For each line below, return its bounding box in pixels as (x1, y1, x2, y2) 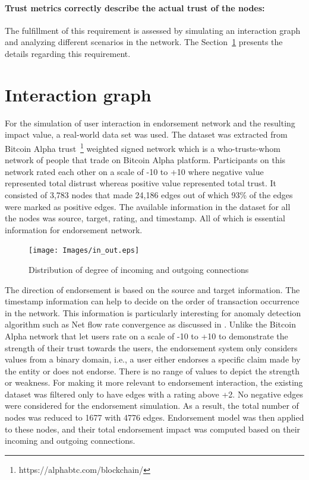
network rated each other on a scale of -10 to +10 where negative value (5, 165, 264, 177)
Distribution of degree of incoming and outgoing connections (29, 263, 249, 275)
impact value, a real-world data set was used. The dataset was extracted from (5, 128, 288, 141)
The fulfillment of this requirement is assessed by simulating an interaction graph (5, 24, 301, 36)
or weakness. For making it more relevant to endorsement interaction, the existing (5, 376, 303, 389)
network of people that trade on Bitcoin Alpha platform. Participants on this (5, 154, 286, 166)
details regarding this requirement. (5, 47, 131, 59)
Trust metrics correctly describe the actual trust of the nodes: (5, 1, 265, 14)
